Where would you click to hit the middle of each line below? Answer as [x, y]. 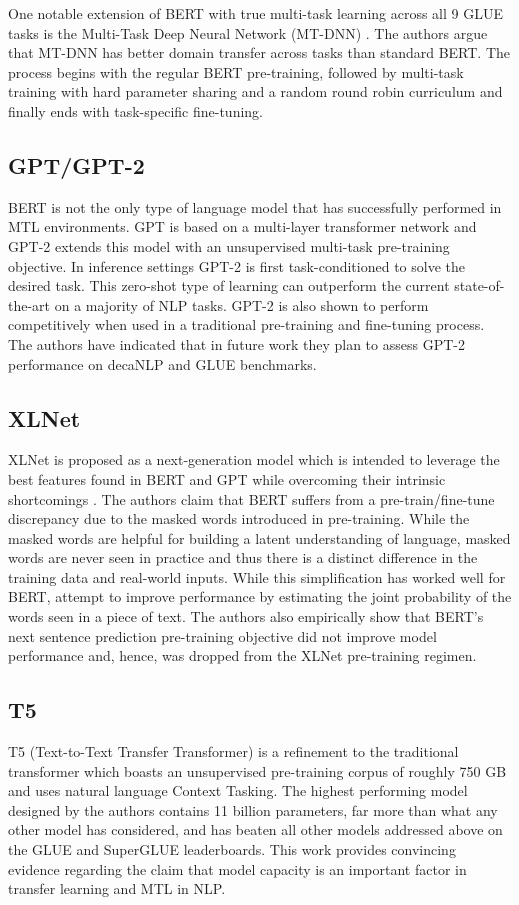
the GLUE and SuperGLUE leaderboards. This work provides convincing [232, 849]
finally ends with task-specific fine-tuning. [135, 110]
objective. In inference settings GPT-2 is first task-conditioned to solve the [236, 265]
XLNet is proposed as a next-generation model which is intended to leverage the [254, 459]
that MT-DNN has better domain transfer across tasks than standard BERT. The [259, 52]
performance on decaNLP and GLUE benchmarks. [162, 363]
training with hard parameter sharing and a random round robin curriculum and [255, 91]
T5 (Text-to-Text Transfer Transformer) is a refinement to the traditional [233, 751]
